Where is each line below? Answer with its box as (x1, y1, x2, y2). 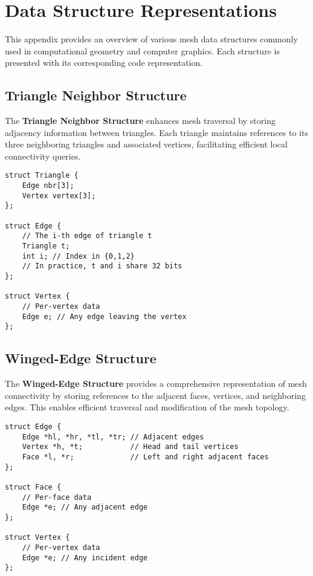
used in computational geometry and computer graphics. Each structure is (5, 44, 280, 57)
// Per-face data (22, 493, 92, 502)
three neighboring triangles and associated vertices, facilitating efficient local (5, 138, 288, 150)
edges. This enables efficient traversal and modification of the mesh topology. (5, 401, 289, 413)
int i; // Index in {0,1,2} (22, 251, 135, 260)
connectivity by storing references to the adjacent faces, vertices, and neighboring (5, 389, 306, 401)
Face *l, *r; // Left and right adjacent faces (22, 452, 269, 461)
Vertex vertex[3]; (22, 191, 96, 200)
